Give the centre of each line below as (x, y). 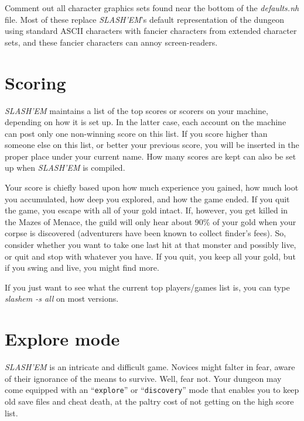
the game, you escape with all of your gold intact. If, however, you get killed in (146, 210)
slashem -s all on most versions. (62, 299)
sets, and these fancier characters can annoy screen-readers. (111, 42)
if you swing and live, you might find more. (82, 268)
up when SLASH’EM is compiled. (65, 168)
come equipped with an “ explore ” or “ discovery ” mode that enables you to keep (152, 390)
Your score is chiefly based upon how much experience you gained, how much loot (152, 187)
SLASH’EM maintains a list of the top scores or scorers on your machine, (136, 110)
